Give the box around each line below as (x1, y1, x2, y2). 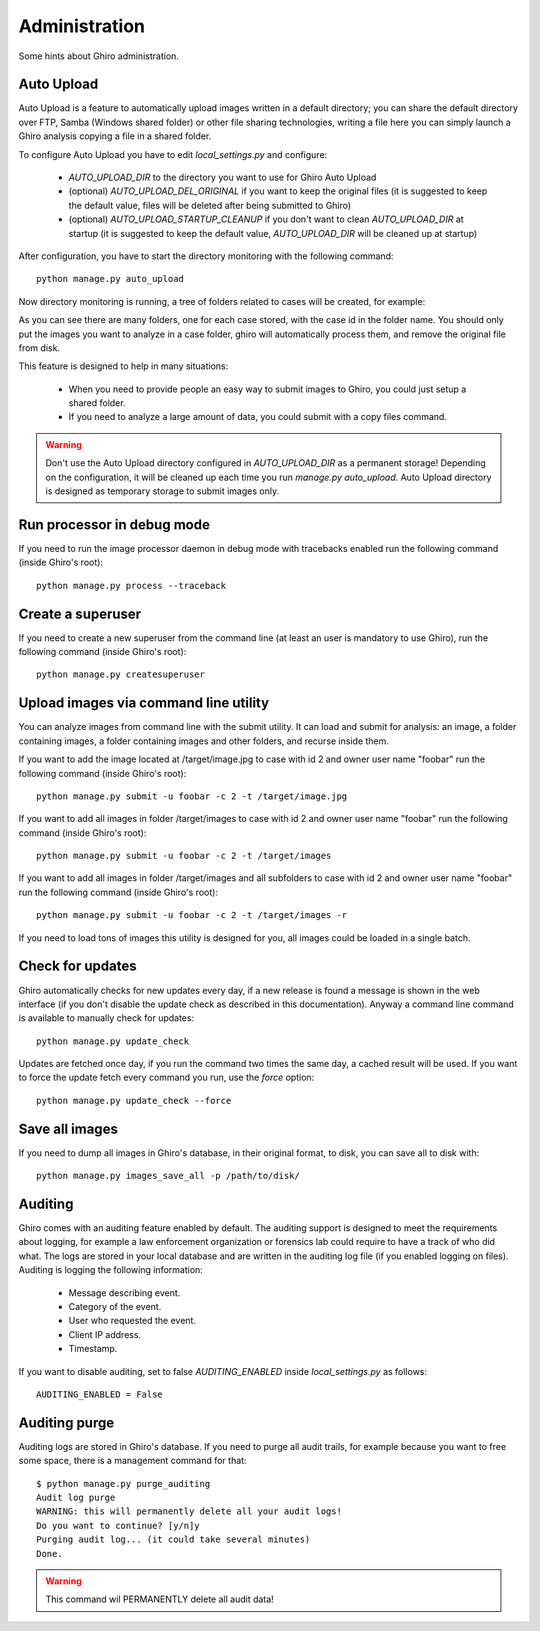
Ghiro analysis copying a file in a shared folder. (18, 130, 212, 142)
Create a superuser (18, 605, 142, 622)
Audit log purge (36, 1492, 116, 1504)
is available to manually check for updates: (18, 1012, 195, 1024)
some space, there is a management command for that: (18, 1455, 247, 1467)
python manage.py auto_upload (36, 273, 185, 285)
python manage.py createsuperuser (36, 669, 205, 680)
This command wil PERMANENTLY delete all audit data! (45, 1593, 274, 1605)
